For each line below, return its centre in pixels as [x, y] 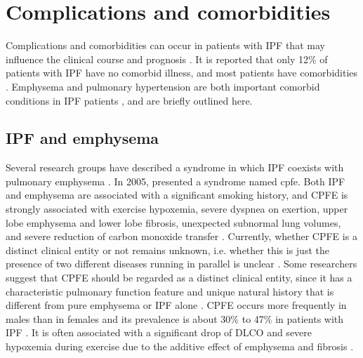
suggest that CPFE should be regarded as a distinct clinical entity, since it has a [179, 278]
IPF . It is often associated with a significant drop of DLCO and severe [159, 332]
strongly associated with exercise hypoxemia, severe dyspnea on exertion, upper [177, 209]
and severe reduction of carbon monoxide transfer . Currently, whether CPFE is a [181, 236]
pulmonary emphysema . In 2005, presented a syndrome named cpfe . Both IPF [176, 181]
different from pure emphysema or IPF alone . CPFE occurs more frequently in [176, 305]
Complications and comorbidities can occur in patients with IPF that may [165, 45]
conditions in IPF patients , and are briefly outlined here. [129, 100]
